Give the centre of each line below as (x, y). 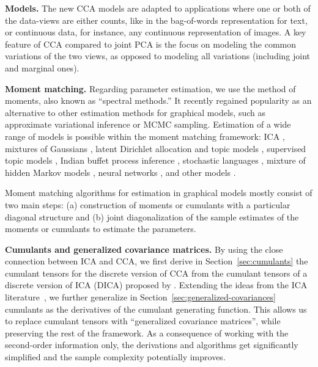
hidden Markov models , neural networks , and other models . (120, 172)
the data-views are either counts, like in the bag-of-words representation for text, (156, 20)
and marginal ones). (42, 67)
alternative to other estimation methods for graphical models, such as (135, 112)
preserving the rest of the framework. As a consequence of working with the (147, 332)
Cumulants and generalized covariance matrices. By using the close (144, 249)
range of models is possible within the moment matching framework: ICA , (145, 136)
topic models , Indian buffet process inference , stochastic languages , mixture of (155, 160)
